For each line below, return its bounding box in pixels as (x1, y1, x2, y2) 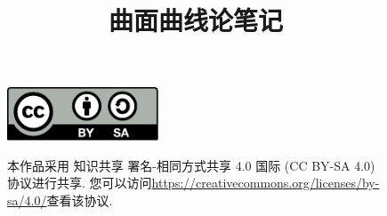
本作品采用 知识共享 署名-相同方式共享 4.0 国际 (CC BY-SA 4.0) (7, 156, 375, 174)
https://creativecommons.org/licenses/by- (151, 173, 380, 192)
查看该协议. (46, 190, 113, 209)
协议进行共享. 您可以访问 (7, 173, 152, 192)
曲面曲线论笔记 (108, 2, 283, 38)
